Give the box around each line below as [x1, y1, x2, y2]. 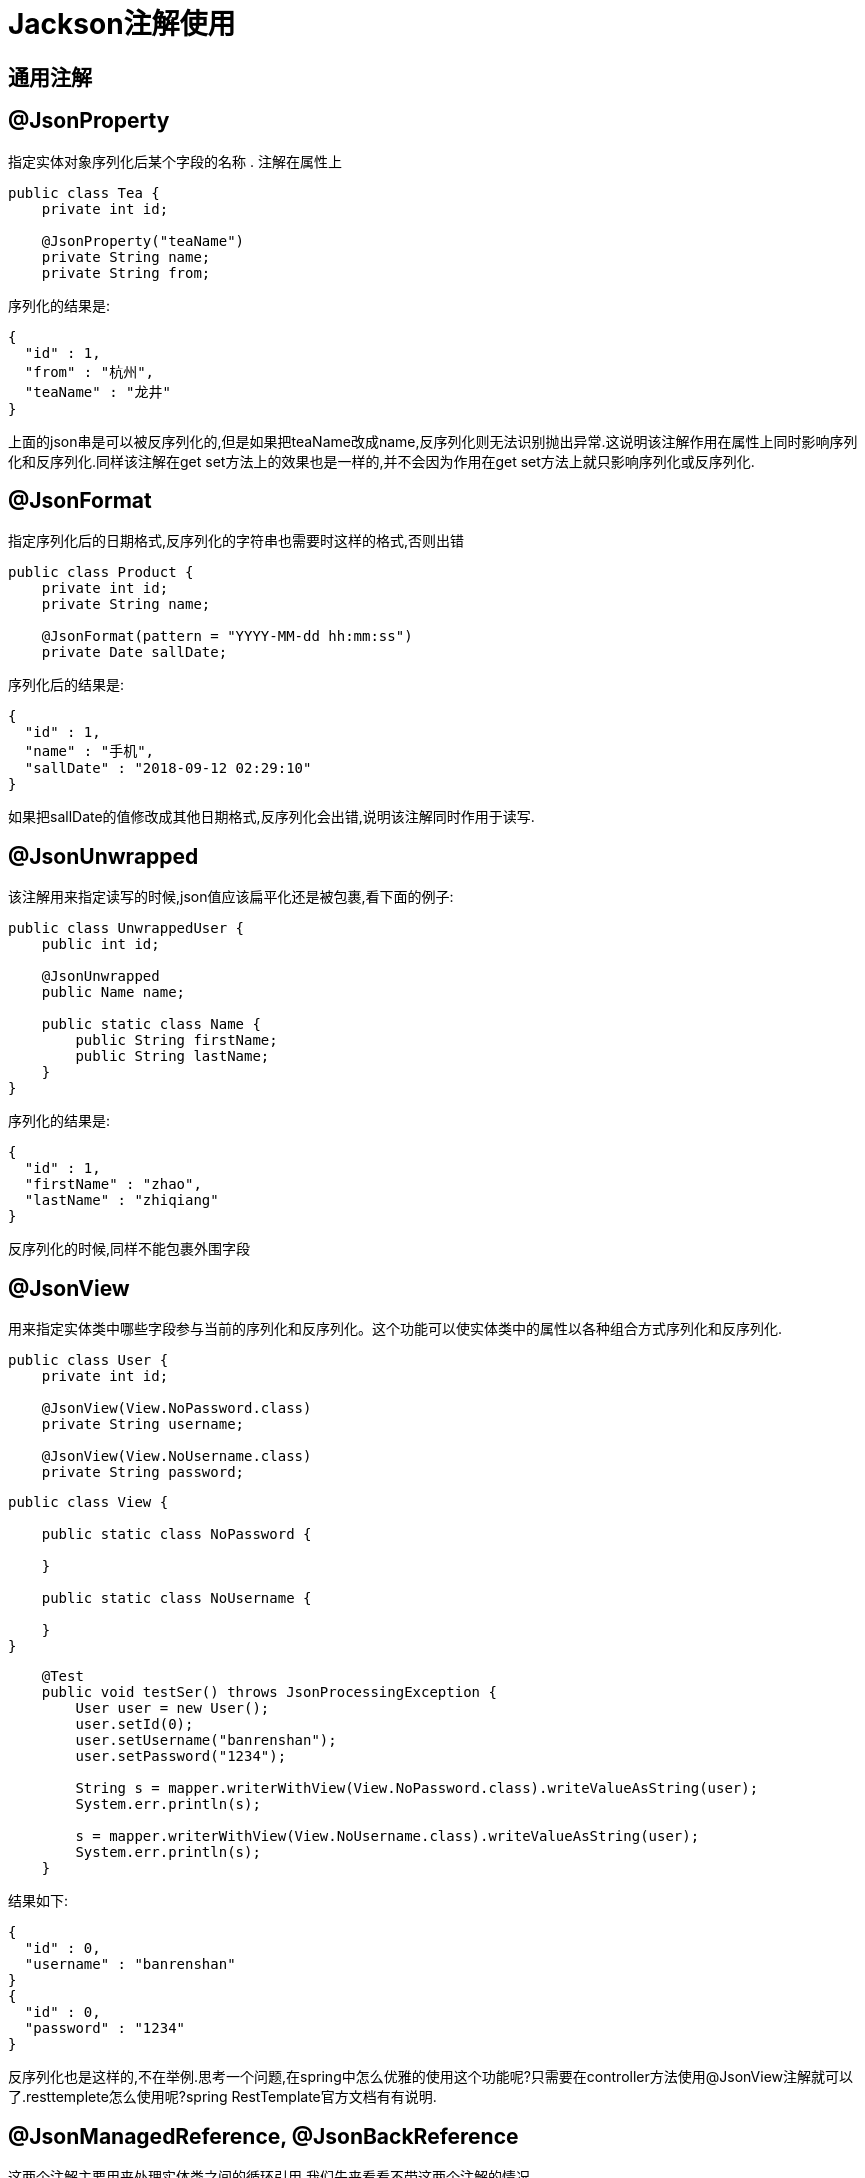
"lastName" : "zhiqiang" [24, 1192, 219, 1209]
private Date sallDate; [41, 644, 228, 661]
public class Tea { [8, 184, 160, 201]
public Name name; [41, 984, 186, 1001]
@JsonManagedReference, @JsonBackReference [8, 2123, 519, 2149]
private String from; [41, 264, 211, 281]
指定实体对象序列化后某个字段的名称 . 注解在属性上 [8, 152, 342, 170]
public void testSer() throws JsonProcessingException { [41, 1684, 497, 1701]
